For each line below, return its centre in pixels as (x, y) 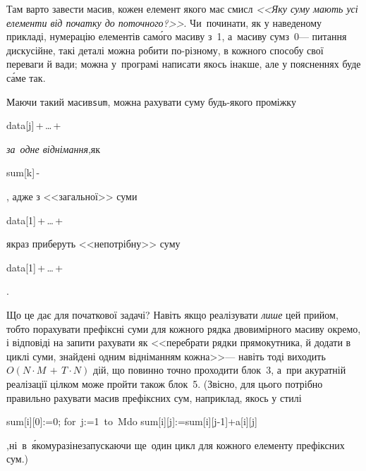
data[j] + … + (34, 125)
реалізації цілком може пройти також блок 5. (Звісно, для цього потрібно (165, 383)
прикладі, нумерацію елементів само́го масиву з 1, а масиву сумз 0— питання (177, 36)
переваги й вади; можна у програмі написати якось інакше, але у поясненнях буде (184, 64)
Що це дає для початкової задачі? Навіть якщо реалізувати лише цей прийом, (172, 314)
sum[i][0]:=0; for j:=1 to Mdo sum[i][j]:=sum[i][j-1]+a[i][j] (132, 421)
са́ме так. (26, 77)
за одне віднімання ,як (54, 148)
